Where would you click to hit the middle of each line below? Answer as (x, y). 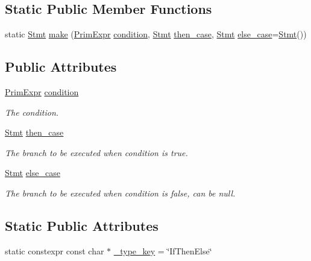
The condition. (32, 112)
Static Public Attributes (82, 225)
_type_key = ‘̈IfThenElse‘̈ (163, 250)
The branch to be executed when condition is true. (96, 152)
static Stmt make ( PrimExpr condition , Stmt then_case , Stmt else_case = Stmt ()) (156, 34)
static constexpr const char (55, 250)
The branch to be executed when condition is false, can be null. (120, 193)
